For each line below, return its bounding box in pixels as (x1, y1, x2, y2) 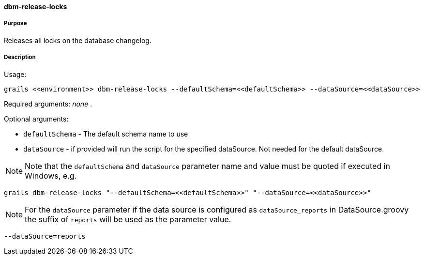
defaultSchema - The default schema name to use (23, 129, 188, 138)
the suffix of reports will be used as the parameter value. (25, 214, 231, 224)
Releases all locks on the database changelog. (4, 36, 151, 45)
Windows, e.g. (25, 170, 77, 181)
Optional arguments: (4, 114, 69, 123)
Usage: (4, 70, 27, 78)
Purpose (4, 20, 27, 27)
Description (4, 54, 36, 61)
